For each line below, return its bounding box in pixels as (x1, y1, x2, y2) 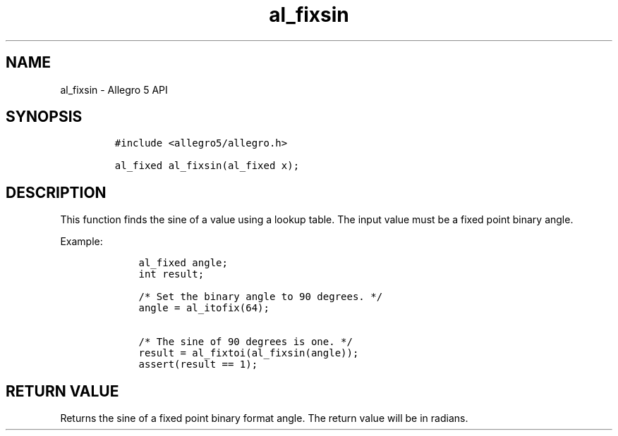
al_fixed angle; (138, 257, 228, 269)
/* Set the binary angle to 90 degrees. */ (138, 291, 383, 303)
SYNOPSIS (6, 108, 83, 126)
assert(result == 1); (138, 359, 258, 370)
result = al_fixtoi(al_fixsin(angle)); (138, 347, 359, 359)
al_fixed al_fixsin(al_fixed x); (114, 160, 300, 172)
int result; (138, 268, 205, 280)
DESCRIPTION (6, 183, 107, 201)
